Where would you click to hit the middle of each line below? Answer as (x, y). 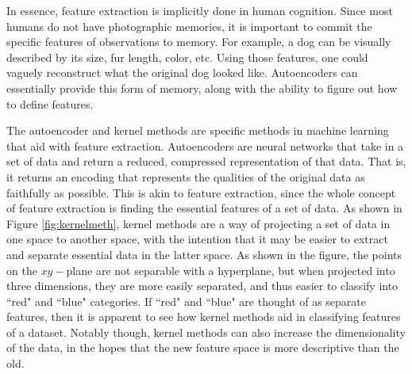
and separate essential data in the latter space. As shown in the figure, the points (204, 254)
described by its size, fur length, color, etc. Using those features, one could (187, 57)
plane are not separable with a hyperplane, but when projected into (231, 270)
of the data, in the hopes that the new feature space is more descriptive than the (203, 347)
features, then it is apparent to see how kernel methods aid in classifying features (204, 317)
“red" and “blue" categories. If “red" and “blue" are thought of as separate (187, 301)
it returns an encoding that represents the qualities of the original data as (186, 176)
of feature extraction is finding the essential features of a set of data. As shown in (204, 208)
